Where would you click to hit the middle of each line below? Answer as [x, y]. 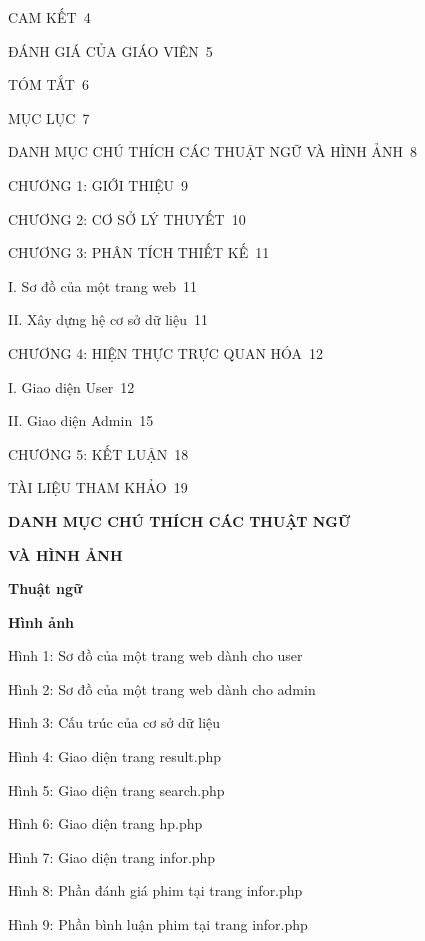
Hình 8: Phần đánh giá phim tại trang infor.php [155, 890]
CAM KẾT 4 [49, 17]
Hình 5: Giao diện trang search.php [116, 789]
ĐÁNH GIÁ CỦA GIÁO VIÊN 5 [110, 50]
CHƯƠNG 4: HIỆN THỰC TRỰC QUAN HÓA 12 [166, 352]
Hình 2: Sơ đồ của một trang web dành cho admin [162, 688]
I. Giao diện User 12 [71, 386]
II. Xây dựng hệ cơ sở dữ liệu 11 [108, 319]
